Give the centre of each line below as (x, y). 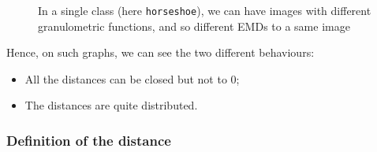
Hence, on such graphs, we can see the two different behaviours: (161, 52)
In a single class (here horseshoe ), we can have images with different (205, 10)
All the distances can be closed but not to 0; (132, 78)
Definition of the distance (89, 140)
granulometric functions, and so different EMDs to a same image (194, 26)
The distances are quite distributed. (111, 105)
